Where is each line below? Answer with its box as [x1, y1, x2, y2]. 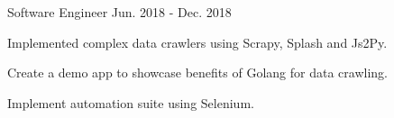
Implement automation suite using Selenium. [7, 93, 254, 112]
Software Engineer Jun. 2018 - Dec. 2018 [7, 3, 232, 21]
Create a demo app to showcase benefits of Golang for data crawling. [7, 63, 388, 82]
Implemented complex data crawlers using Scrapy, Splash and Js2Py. [7, 32, 388, 51]
